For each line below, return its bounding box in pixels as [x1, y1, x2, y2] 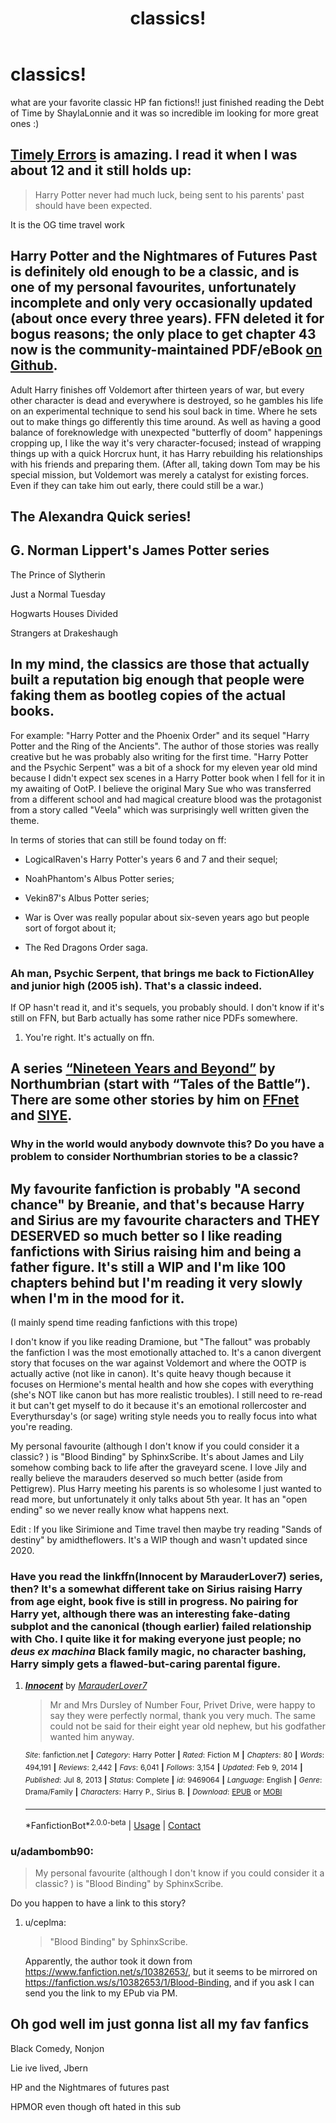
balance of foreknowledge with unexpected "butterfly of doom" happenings [10, 426, 323, 438]
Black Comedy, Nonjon [10, 2042, 105, 2054]
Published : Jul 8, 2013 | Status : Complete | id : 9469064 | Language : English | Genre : [24, 1775, 323, 1785]
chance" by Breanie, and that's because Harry [10, 1196, 305, 1213]
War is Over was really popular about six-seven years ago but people [24, 911, 310, 923]
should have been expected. [34, 199, 153, 211]
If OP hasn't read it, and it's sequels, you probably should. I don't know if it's [10, 1001, 325, 1013]
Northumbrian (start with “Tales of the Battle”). [10, 1076, 311, 1093]
